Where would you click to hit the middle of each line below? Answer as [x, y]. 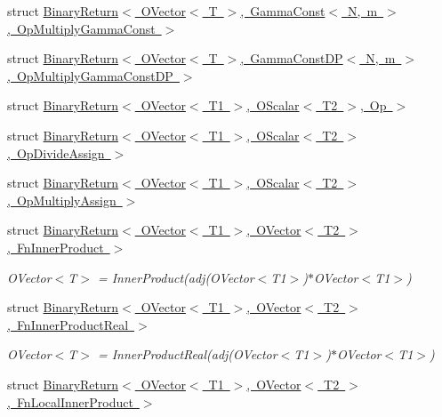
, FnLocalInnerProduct [70, 401]
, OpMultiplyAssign [62, 200]
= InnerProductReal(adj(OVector [187, 354]
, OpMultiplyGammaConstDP [90, 75]
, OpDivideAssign [56, 152]
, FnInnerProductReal [68, 324]
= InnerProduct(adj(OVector [176, 277]
